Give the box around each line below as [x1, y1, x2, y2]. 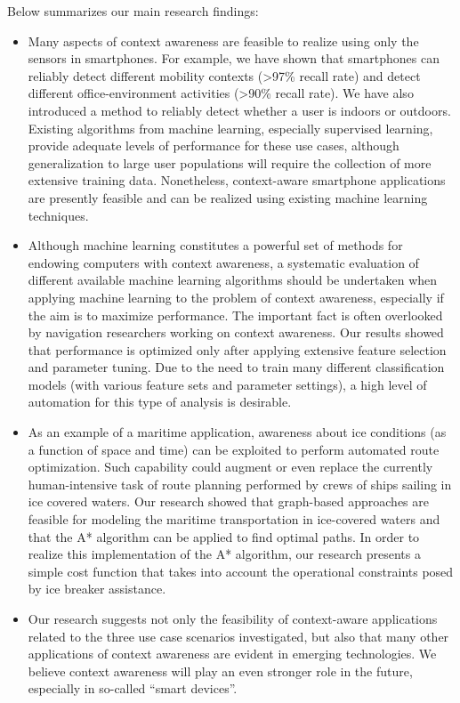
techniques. [28, 206, 89, 224]
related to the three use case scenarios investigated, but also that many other [28, 626, 449, 645]
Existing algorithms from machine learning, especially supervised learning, [28, 118, 433, 137]
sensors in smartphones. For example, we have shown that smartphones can [28, 49, 440, 68]
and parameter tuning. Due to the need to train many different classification [28, 358, 445, 376]
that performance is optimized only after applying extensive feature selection [28, 340, 447, 359]
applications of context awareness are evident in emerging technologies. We [28, 644, 437, 663]
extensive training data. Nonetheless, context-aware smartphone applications [28, 171, 446, 190]
